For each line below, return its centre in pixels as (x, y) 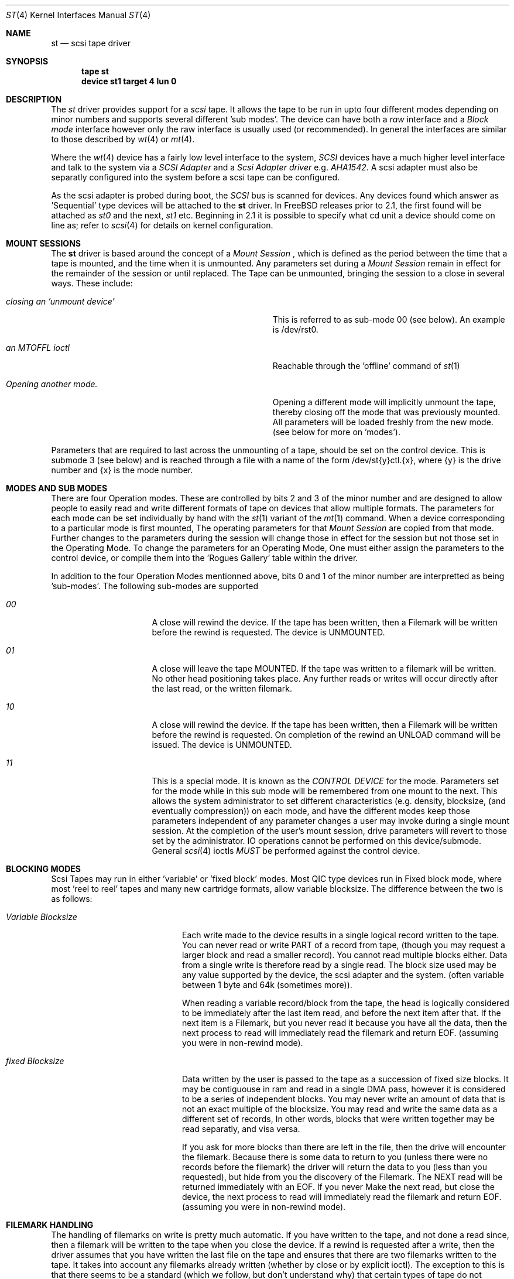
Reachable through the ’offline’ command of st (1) (366, 366)
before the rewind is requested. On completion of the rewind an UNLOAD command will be (326, 735)
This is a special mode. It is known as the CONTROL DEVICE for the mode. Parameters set (325, 781)
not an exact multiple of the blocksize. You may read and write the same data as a (340, 1109)
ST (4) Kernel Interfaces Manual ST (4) (78, 15)
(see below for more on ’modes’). (336, 432)
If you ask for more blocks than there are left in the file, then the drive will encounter (344, 1147)
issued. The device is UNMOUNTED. (222, 745)
